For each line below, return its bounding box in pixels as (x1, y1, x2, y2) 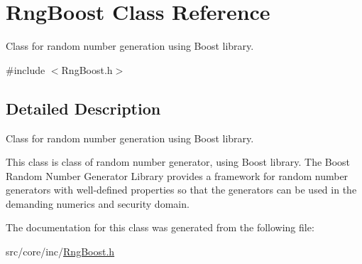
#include (6, 62, 45, 77)
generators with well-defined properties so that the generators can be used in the (6, 182, 357, 197)
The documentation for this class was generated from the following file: (6, 220, 314, 235)
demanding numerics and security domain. (6, 196, 190, 211)
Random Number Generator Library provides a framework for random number (6, 168, 349, 183)
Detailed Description (6, 97, 161, 119)
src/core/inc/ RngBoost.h (6, 244, 115, 259)
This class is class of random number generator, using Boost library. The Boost (6, 154, 351, 169)
